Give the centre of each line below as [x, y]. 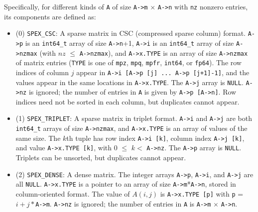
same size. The [38, 138]
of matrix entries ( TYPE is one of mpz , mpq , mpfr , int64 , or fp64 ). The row [129, 62]
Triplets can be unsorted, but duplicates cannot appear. [101, 158]
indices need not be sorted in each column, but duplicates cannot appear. [128, 101]
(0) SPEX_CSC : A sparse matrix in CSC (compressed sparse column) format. [130, 33]
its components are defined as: [50, 16]
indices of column [42, 72]
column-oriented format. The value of [73, 193]
